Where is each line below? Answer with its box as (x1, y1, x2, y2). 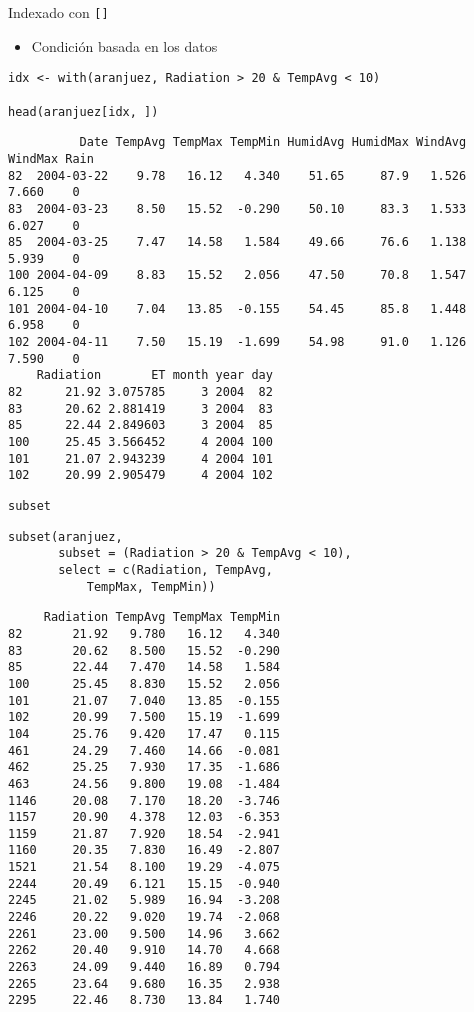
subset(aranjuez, (8, 529, 123, 544)
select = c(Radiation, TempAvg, (58, 562, 273, 577)
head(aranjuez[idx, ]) (8, 104, 159, 119)
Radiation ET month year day (36, 368, 273, 383)
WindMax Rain (8, 151, 94, 166)
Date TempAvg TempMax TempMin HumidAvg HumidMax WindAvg (79, 135, 467, 150)
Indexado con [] (8, 2, 109, 22)
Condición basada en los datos (31, 35, 218, 56)
